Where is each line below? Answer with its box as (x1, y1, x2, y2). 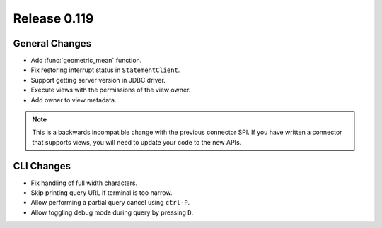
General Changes (13, 37, 92, 49)
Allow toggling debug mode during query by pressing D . (30, 208, 194, 217)
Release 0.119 (13, 11, 94, 26)
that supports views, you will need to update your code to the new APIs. (32, 138, 242, 146)
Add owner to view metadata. (30, 95, 117, 104)
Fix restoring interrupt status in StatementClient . (30, 66, 180, 74)
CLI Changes (13, 160, 71, 172)
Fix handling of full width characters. (30, 179, 138, 187)
